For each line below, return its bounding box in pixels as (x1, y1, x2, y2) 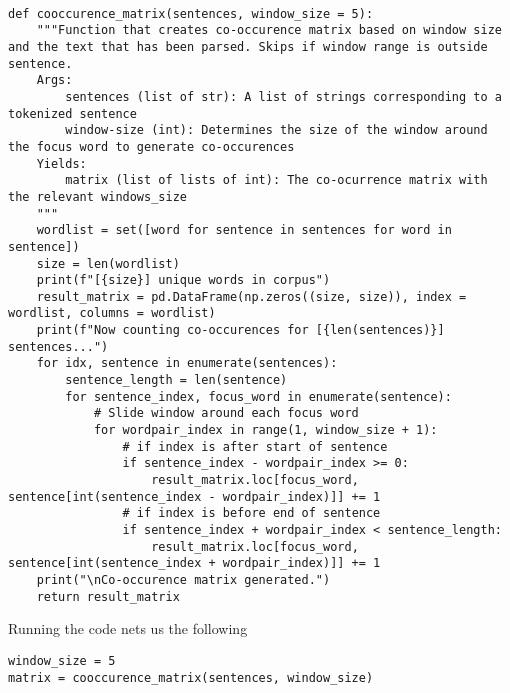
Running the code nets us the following (8, 618, 248, 639)
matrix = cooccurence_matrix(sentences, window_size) (8, 670, 374, 685)
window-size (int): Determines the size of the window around (65, 123, 488, 138)
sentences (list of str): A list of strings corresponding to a (65, 89, 502, 104)
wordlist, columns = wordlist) (8, 306, 216, 321)
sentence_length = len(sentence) (65, 373, 288, 388)
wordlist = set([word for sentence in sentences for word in (36, 223, 452, 238)
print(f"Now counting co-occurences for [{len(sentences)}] (36, 323, 445, 338)
